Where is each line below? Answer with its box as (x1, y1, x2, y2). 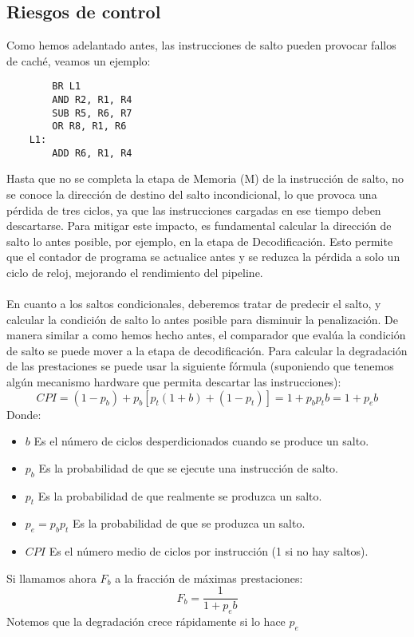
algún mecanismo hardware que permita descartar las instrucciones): (6, 374, 341, 390)
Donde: (6, 406, 41, 422)
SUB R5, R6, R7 (52, 107, 132, 119)
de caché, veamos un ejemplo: (6, 52, 151, 69)
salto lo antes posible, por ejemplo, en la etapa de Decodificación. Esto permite (6, 232, 393, 249)
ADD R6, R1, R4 (52, 147, 132, 159)
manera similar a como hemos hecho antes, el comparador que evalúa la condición (6, 326, 406, 343)
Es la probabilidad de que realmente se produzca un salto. (37, 487, 322, 504)
